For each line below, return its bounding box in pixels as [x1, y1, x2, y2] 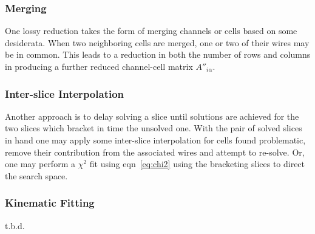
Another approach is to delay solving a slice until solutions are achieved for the [5, 109, 299, 122]
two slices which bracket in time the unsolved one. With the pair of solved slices [5, 122, 302, 134]
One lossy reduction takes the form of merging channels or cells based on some [5, 24, 297, 37]
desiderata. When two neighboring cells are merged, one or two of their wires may [5, 36, 310, 49]
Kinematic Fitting [5, 195, 95, 210]
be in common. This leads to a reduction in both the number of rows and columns [5, 48, 311, 61]
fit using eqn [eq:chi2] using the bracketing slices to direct [89, 157, 305, 170]
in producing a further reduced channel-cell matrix [5, 60, 193, 72]
